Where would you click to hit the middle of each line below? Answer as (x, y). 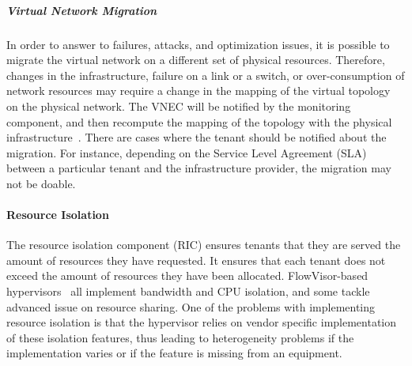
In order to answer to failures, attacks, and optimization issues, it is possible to (198, 44)
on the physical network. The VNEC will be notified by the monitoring (179, 106)
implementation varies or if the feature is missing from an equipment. (174, 353)
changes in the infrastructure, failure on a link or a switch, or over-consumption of (206, 75)
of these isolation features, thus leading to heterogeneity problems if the (180, 337)
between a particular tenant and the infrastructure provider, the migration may (199, 168)
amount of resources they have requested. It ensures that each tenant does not (196, 260)
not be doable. (41, 183)
